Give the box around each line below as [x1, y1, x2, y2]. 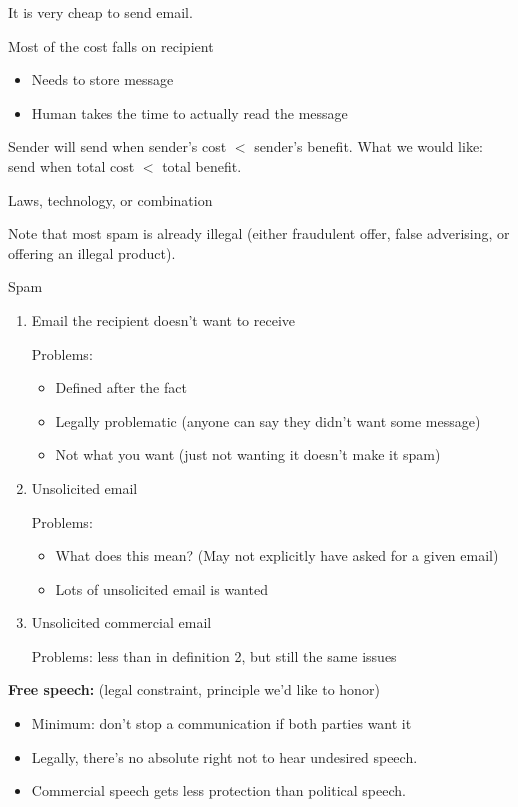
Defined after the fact [55, 377, 187, 398]
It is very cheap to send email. [8, 2, 193, 22]
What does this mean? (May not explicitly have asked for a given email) [55, 545, 499, 566]
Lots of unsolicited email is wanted [55, 578, 268, 599]
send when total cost [8, 155, 135, 176]
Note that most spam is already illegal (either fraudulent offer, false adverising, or [8, 223, 510, 244]
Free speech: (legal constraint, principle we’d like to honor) [8, 679, 380, 700]
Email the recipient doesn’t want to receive [31, 309, 296, 330]
